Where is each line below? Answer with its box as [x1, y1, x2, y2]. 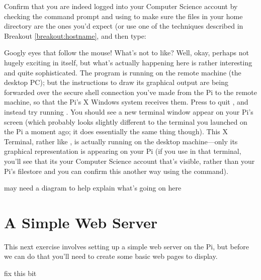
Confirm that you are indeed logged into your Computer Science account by [4, 1, 238, 11]
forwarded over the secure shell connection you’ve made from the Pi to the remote [4, 86, 257, 97]
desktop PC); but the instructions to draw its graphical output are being [4, 77, 228, 87]
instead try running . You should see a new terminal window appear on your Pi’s [4, 106, 253, 117]
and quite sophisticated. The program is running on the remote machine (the [4, 67, 241, 77]
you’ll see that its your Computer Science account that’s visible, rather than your [4, 155, 255, 166]
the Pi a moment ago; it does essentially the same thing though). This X [4, 126, 228, 137]
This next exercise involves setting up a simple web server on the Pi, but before [4, 241, 249, 251]
